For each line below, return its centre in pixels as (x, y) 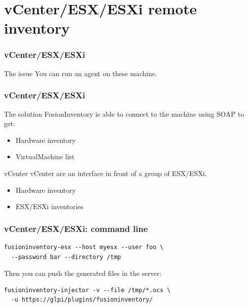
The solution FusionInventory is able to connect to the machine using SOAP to (124, 113)
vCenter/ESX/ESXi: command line (76, 228)
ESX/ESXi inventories (50, 206)
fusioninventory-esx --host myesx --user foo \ (84, 247)
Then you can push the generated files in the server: (83, 273)
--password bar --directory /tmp (66, 257)
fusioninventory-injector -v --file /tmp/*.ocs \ (87, 290)
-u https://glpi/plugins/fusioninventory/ (82, 300)
